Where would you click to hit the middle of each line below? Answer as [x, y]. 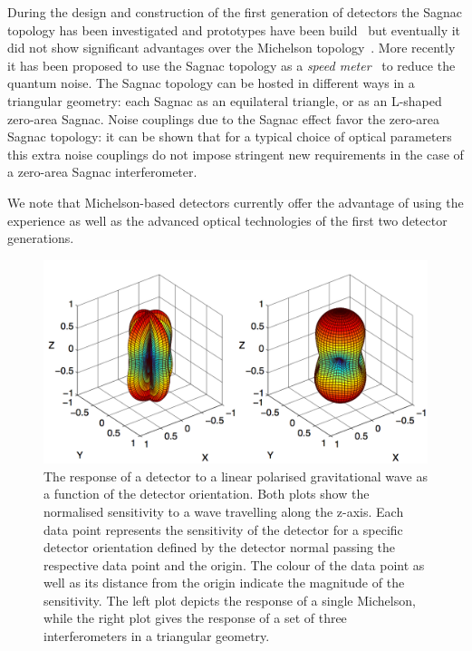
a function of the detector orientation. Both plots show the [207, 494]
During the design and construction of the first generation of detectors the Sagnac [235, 12]
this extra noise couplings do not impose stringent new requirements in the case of [236, 154]
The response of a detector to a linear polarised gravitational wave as [236, 476]
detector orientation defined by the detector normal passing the [220, 547]
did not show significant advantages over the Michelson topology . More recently [231, 48]
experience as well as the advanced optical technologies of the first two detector [227, 220]
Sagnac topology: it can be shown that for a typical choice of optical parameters [230, 136]
